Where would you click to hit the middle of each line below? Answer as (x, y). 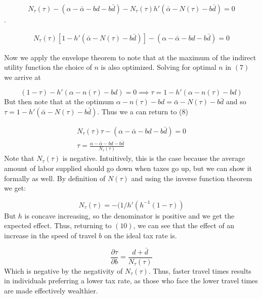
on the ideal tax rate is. (140, 236)
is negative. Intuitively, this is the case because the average (154, 158)
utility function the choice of (48, 67)
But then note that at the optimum (59, 101)
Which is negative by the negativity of (63, 270)
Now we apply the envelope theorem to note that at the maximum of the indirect (130, 57)
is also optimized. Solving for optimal (159, 67)
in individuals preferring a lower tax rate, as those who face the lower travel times (131, 281)
